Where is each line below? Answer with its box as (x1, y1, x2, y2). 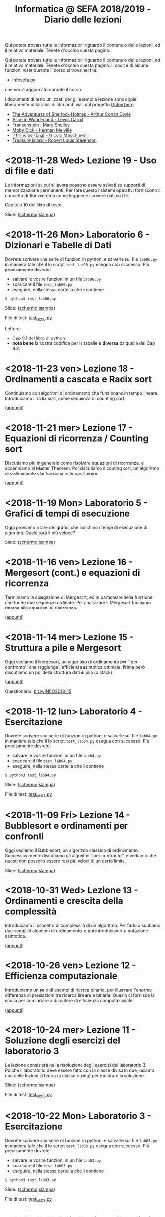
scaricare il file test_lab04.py (12, 758, 73, 764)
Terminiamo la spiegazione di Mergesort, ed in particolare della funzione (5, 594, 153, 600)
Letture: (5, 325, 21, 331)
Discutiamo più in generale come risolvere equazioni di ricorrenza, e (5, 460, 144, 466)
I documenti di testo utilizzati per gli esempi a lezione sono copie (5, 96, 137, 102)
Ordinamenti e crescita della (5, 895, 124, 907)
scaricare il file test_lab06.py (12, 281, 73, 287)
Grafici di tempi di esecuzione (5, 508, 130, 519)
